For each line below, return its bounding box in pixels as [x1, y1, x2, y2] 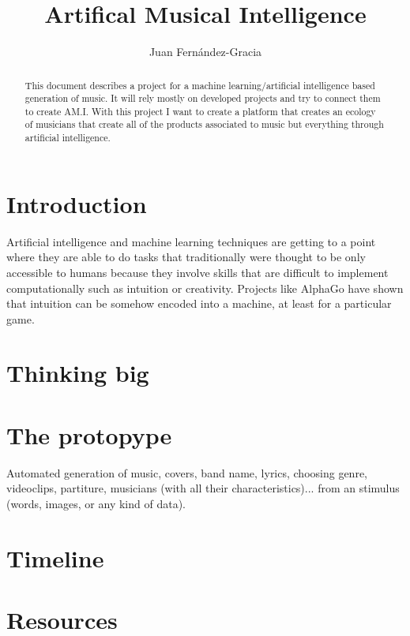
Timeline [6, 541, 104, 574]
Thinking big [6, 357, 149, 389]
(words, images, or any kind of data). [6, 495, 186, 511]
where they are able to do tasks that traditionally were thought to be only [6, 249, 366, 265]
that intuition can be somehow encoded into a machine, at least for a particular [6, 295, 392, 312]
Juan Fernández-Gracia [149, 43, 262, 60]
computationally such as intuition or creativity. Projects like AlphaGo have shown [6, 279, 404, 296]
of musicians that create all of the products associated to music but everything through [24, 118, 384, 131]
